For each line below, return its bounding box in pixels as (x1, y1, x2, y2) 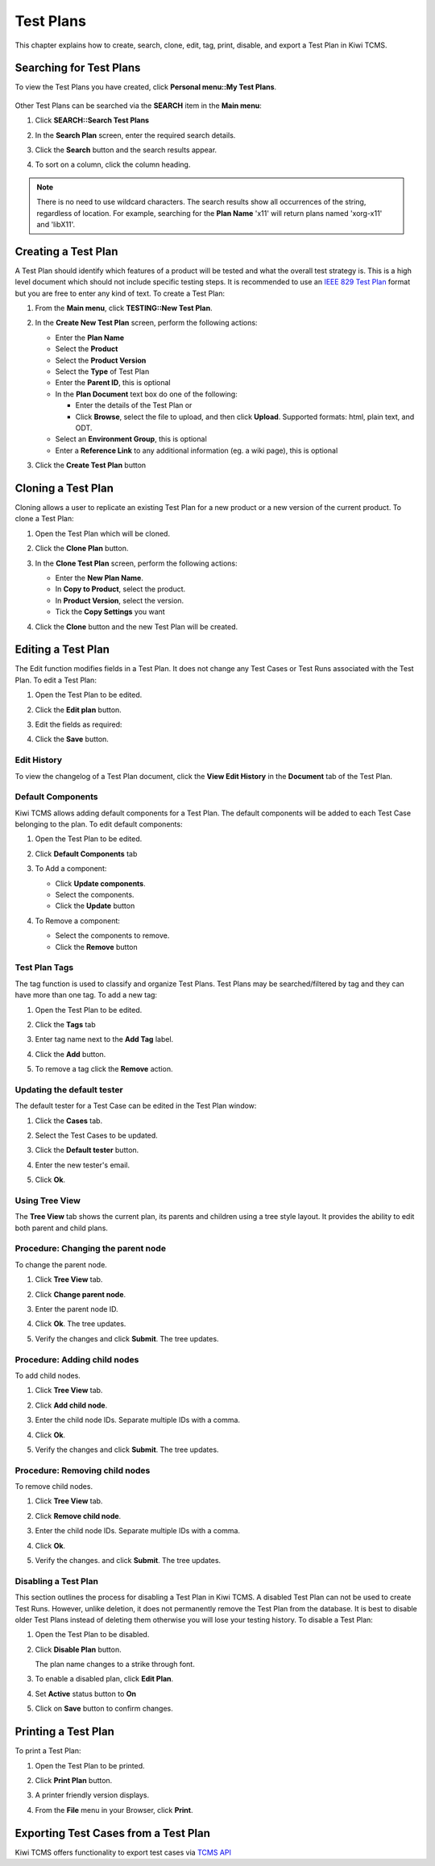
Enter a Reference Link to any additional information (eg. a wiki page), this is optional (55, 446, 338, 455)
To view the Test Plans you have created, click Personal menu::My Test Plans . (14, 82, 277, 92)
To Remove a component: (35, 915, 121, 926)
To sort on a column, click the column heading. (35, 160, 191, 169)
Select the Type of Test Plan (55, 367, 150, 376)
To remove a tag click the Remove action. (35, 1064, 173, 1074)
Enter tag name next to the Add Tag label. (35, 1035, 174, 1044)
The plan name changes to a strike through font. (35, 1660, 195, 1669)
